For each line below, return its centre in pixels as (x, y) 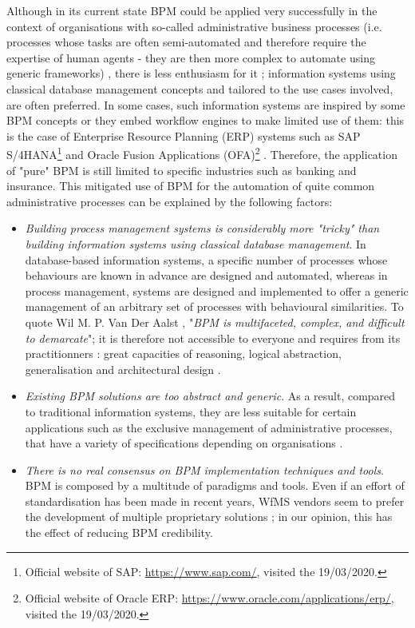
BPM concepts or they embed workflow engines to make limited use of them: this (206, 120)
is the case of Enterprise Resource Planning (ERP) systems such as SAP (184, 135)
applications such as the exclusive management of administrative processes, (209, 427)
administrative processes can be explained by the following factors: (170, 201)
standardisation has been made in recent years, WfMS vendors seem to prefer (215, 501)
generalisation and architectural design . (123, 369)
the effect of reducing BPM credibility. (119, 533)
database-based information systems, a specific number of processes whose (206, 259)
